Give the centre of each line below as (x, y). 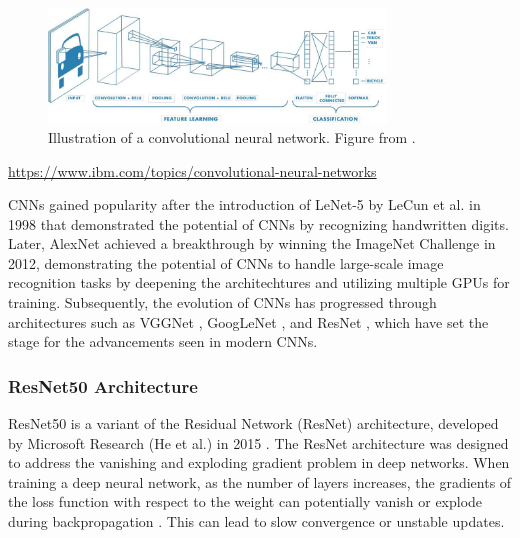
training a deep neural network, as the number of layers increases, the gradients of (260, 481)
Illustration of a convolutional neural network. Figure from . (232, 136)
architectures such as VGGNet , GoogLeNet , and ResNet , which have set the (248, 321)
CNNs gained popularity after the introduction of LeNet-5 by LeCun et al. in (244, 204)
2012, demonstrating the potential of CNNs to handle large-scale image (226, 262)
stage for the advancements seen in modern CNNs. (163, 341)
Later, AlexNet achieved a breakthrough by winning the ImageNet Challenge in (252, 243)
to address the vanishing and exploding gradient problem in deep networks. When (259, 462)
